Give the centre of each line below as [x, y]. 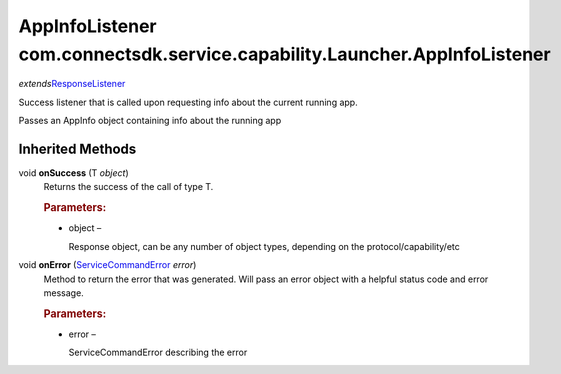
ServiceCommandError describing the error [158, 352]
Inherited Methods [77, 148]
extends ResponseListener [72, 84]
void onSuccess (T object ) [73, 173]
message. [63, 293]
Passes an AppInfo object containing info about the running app [150, 121]
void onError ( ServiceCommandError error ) [107, 265]
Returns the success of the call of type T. [128, 187]
